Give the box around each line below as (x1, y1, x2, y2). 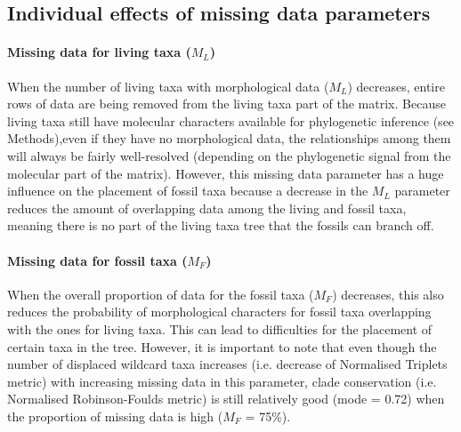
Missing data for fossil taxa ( (7, 251, 188, 269)
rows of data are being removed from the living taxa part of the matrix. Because (7, 94, 446, 113)
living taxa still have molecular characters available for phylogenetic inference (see (7, 111, 455, 130)
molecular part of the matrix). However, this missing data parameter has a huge (7, 164, 444, 182)
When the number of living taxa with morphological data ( (7, 76, 329, 95)
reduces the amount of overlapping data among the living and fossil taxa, (7, 198, 407, 217)
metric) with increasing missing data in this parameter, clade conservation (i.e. (7, 372, 437, 390)
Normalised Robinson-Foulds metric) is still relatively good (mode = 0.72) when (7, 389, 445, 408)
